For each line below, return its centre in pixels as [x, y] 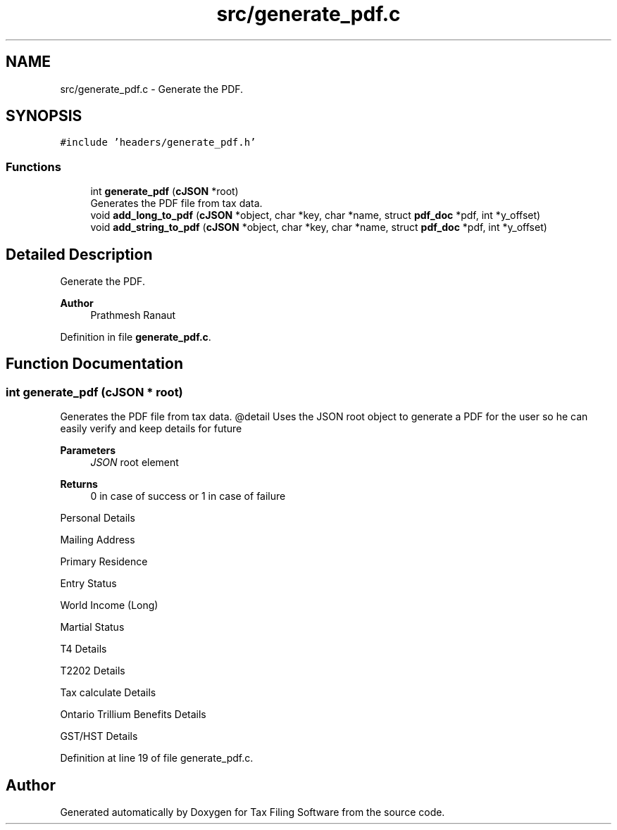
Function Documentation [94, 364]
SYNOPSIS [44, 116]
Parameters [88, 451]
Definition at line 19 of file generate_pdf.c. [157, 758]
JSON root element [135, 463]
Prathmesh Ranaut [133, 315]
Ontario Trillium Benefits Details [133, 715]
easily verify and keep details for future [151, 429]
